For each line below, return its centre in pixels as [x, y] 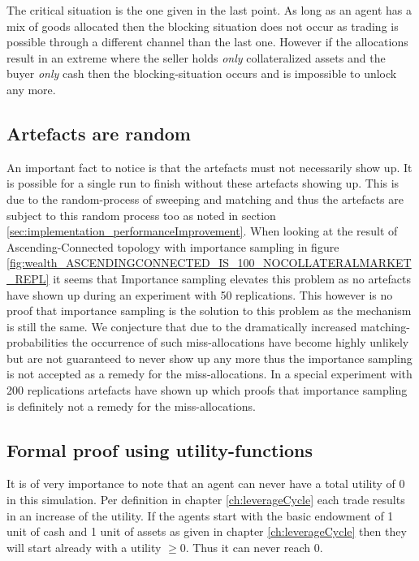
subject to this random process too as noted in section [141, 215]
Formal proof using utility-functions [160, 449]
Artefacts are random [99, 133]
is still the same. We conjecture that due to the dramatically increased [182, 326]
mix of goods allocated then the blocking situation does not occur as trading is [203, 26]
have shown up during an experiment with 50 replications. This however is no [200, 294]
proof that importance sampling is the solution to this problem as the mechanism [209, 311]
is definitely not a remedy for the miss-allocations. [131, 406]
